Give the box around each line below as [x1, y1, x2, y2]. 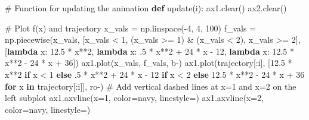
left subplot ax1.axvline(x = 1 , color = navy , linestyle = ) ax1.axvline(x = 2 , [5, 91, 264, 104]
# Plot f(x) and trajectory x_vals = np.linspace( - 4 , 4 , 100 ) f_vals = [5, 21, 257, 34]
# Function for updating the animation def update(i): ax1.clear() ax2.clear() [5, 2, 287, 14]
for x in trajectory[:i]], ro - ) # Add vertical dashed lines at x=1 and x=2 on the [5, 80, 296, 92]
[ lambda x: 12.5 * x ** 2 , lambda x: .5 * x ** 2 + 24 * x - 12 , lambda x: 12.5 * [5, 45, 294, 57]
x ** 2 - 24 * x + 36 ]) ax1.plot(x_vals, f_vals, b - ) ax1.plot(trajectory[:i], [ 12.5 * [5, 56, 292, 69]
